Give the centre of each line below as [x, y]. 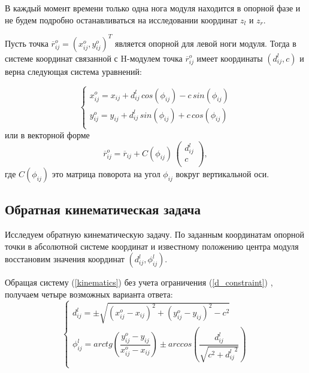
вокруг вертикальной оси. [222, 173]
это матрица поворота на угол [106, 173]
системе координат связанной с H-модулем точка [94, 58]
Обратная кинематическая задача [103, 209]
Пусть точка [27, 43]
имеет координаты [230, 58]
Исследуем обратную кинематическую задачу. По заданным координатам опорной [154, 234]
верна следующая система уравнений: [73, 71]
